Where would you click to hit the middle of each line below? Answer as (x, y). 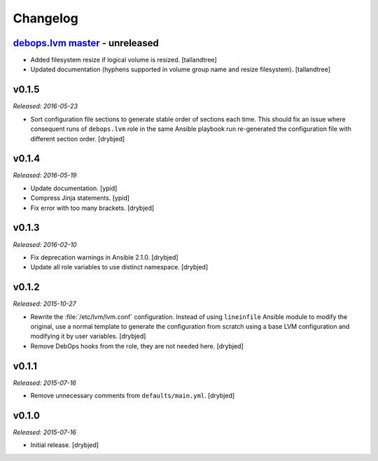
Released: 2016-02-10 (45, 244)
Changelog (45, 18)
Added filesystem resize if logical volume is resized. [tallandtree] (124, 60)
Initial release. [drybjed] (65, 445)
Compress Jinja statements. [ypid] (80, 198)
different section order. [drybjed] (78, 139)
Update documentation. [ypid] (74, 188)
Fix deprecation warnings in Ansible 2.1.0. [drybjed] (104, 257)
